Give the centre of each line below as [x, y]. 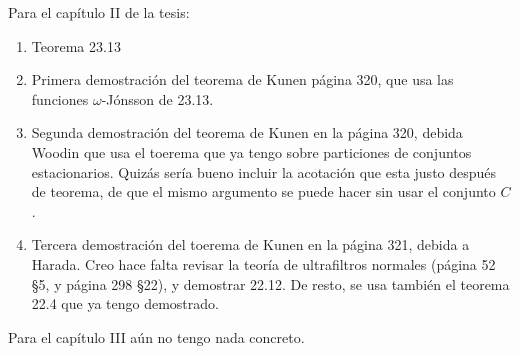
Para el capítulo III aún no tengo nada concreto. [156, 336]
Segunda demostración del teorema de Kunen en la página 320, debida [247, 132]
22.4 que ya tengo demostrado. [125, 303]
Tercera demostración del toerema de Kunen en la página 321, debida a [250, 244]
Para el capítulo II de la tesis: [99, 12]
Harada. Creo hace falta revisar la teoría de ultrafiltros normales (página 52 [263, 263]
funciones [60, 98]
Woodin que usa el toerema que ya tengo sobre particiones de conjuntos [251, 151]
